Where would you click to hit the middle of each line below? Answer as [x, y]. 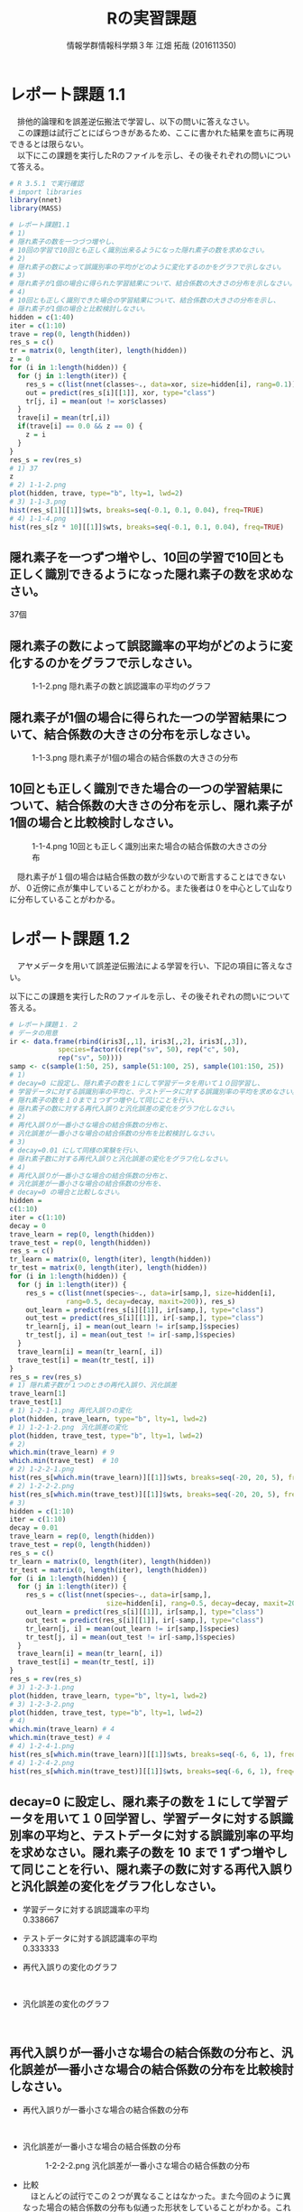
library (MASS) [36, 208]
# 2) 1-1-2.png [38, 485]
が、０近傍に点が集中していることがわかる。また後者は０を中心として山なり [151, 888]
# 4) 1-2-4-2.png [42, 1763]
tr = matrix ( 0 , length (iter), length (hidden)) [98, 351]
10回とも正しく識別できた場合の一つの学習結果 [141, 789]
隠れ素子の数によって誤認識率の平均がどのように [145, 646]
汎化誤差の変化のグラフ [66, 2004]
